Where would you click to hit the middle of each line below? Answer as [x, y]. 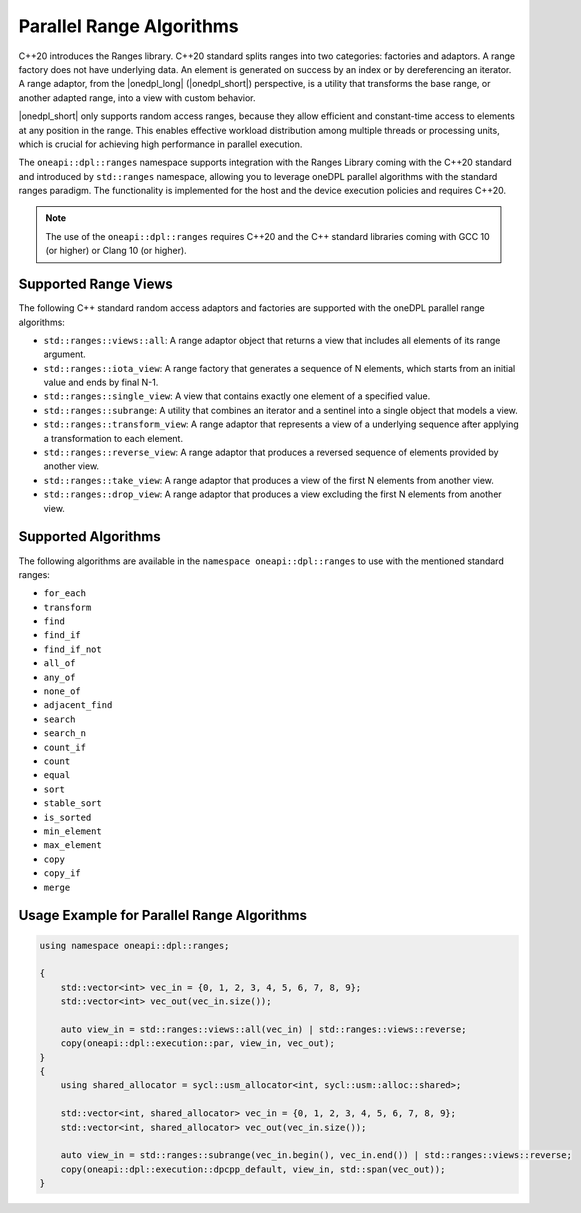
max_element [72, 845]
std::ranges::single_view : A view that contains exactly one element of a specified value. [237, 396]
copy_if [62, 873]
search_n [65, 733]
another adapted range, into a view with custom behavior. [137, 97]
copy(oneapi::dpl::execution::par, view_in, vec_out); [197, 1043]
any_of [59, 677]
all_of [59, 663]
